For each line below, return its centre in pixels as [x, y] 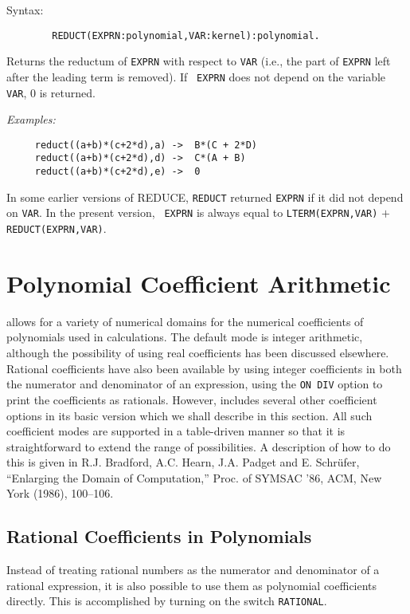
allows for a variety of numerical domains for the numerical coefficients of [185, 321]
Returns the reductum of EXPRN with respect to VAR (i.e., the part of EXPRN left [199, 61]
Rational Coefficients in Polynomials [159, 536]
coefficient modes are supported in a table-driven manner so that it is [176, 431]
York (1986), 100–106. [60, 493]
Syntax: [25, 10]
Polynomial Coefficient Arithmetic [199, 283]
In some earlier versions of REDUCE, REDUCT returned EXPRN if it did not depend [205, 197]
